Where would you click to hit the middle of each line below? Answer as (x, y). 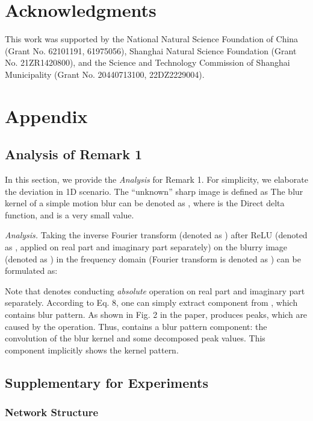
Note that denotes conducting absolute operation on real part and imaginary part (155, 290)
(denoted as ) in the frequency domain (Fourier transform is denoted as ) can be (153, 258)
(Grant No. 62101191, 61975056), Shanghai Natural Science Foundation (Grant (151, 50)
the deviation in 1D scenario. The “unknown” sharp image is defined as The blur (154, 191)
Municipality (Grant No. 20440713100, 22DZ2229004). (105, 74)
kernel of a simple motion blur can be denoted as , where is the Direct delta (145, 203)
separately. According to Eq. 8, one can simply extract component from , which (151, 302)
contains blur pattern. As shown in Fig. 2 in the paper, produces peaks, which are (156, 315)
